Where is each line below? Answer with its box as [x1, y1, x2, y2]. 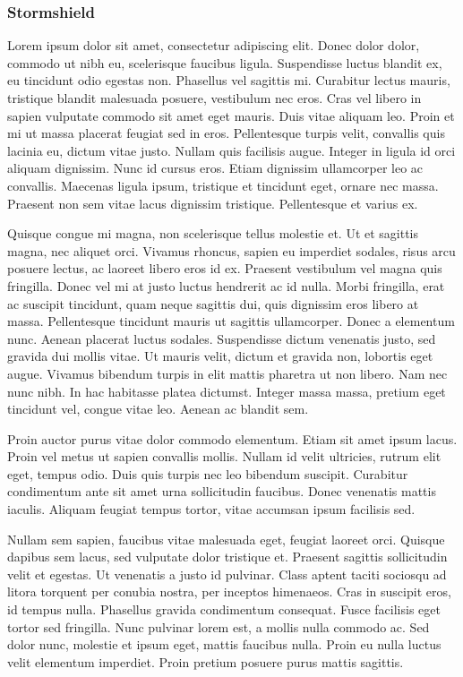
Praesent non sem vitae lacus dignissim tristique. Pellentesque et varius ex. [7, 193, 418, 212]
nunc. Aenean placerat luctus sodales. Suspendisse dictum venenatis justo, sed [7, 329, 436, 347]
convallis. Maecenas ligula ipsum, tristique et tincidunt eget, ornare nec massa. [7, 176, 439, 194]
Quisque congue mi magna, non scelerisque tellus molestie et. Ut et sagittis [7, 224, 419, 243]
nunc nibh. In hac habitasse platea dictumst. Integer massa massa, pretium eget [7, 381, 446, 400]
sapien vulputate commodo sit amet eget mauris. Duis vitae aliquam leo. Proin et [7, 106, 455, 124]
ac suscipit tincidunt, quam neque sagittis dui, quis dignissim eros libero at [7, 294, 419, 313]
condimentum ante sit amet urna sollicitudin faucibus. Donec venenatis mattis [7, 482, 436, 501]
